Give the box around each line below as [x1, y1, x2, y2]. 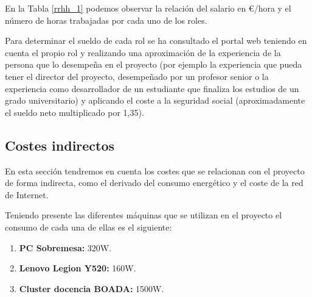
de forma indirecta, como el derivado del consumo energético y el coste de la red [5, 176, 303, 189]
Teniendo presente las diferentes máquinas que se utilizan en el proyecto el [5, 209, 282, 221]
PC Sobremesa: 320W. [19, 241, 112, 254]
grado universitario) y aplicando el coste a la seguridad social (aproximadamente [5, 94, 305, 107]
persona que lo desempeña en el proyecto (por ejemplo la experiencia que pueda [5, 58, 302, 71]
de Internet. [5, 188, 49, 201]
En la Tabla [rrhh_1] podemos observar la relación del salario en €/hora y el [5, 2, 291, 14]
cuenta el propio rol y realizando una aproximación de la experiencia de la [5, 46, 281, 59]
